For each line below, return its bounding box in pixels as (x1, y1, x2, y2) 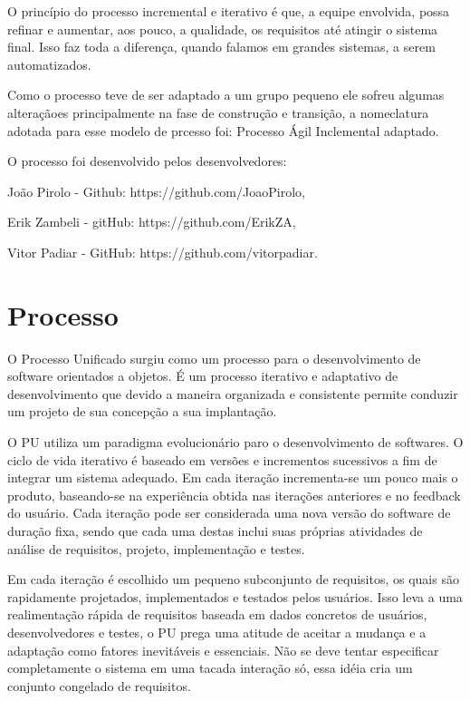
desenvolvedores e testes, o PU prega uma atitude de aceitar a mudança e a (7, 622, 427, 641)
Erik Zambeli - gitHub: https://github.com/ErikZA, (7, 212, 296, 231)
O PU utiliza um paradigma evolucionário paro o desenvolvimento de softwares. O (7, 433, 464, 452)
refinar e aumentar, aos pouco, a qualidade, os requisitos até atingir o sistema (7, 19, 438, 38)
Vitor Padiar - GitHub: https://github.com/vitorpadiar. (7, 242, 318, 261)
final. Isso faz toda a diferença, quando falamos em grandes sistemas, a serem (7, 37, 436, 56)
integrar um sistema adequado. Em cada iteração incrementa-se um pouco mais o (7, 468, 458, 487)
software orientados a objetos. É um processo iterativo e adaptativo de (7, 366, 398, 385)
